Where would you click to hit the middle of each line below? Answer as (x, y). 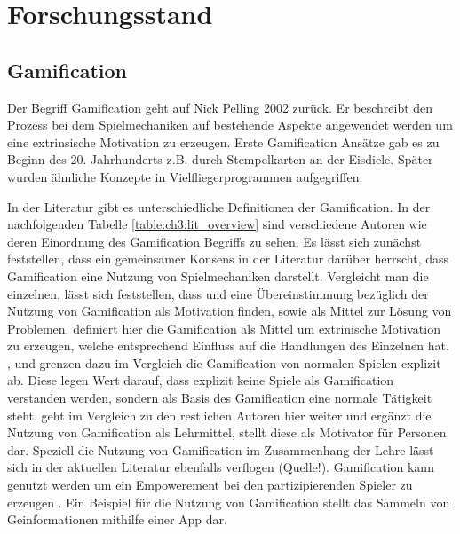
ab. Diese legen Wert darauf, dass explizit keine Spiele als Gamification (201, 380)
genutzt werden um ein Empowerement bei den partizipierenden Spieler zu (210, 485)
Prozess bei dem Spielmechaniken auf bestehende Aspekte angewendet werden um (230, 125)
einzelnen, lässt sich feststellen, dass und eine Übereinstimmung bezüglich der (218, 293)
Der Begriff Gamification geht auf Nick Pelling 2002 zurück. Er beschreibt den (220, 107)
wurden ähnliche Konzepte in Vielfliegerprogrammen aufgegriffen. (185, 176)
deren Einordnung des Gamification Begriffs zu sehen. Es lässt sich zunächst (214, 241)
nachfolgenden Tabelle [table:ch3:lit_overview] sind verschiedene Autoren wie (217, 224)
